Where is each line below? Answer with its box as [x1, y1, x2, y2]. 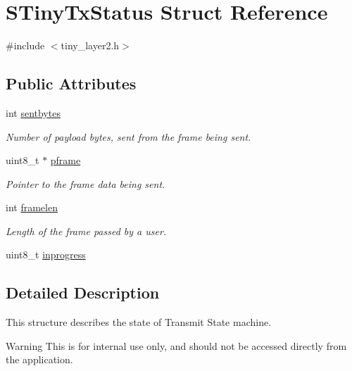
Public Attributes [6, 73, 137, 94]
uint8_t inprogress [6, 247, 86, 262]
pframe [50, 153, 81, 168]
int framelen [6, 200, 58, 215]
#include [6, 38, 45, 53]
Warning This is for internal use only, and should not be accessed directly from [6, 338, 347, 353]
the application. [6, 352, 73, 367]
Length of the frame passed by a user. [6, 223, 167, 238]
